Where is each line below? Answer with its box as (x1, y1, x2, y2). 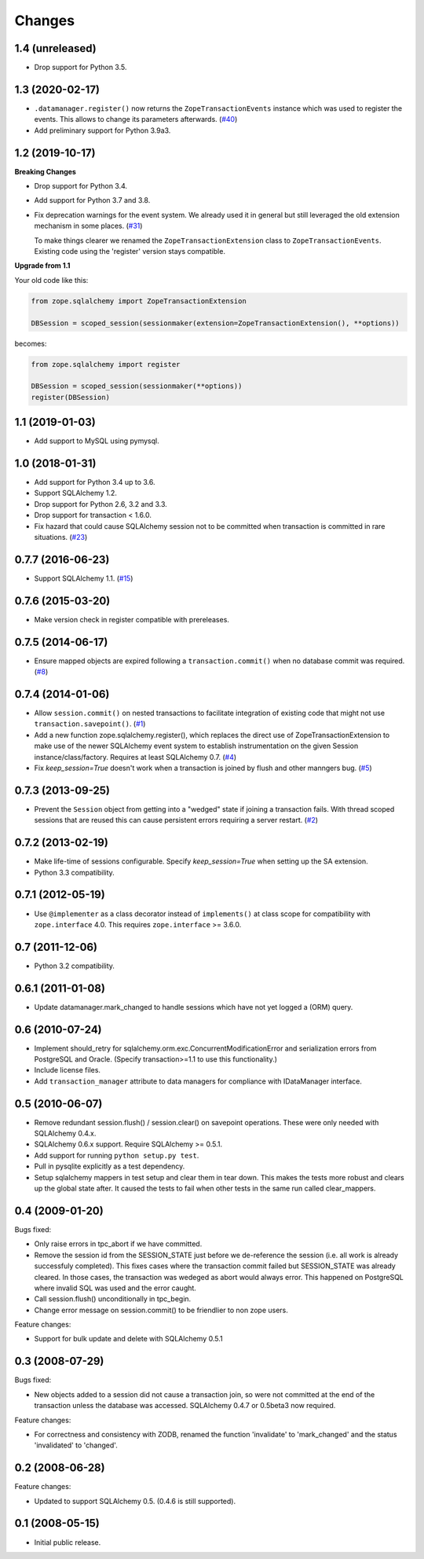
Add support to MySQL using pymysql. (34, 436, 160, 446)
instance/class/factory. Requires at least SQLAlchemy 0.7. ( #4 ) (34, 752, 237, 761)
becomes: (14, 339, 47, 348)
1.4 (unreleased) (14, 42, 97, 55)
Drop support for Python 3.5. (34, 63, 127, 72)
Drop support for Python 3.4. (34, 182, 128, 191)
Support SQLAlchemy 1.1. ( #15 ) (34, 574, 133, 583)
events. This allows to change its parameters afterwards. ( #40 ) (34, 115, 238, 124)
